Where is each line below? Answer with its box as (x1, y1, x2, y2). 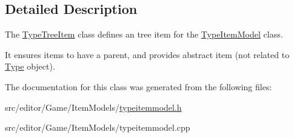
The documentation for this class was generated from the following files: (5, 80, 272, 93)
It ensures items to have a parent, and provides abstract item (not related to (5, 48, 290, 61)
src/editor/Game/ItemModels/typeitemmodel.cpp (5, 121, 190, 134)
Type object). (5, 60, 55, 73)
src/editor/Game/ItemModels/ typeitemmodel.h (5, 100, 182, 113)
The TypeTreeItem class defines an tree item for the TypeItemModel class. (5, 28, 283, 41)
